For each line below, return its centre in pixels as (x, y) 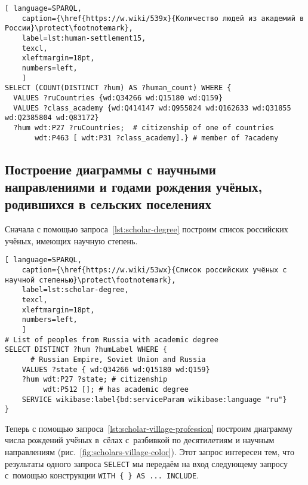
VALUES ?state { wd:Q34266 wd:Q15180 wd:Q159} (116, 369)
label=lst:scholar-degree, (75, 290)
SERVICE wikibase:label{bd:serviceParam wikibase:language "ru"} (154, 399)
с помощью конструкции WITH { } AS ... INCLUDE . (102, 475)
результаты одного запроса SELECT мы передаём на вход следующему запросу (147, 463)
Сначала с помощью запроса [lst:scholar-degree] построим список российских (147, 229)
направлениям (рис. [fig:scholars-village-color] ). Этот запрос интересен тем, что (150, 452)
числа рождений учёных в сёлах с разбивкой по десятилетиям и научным (140, 440)
